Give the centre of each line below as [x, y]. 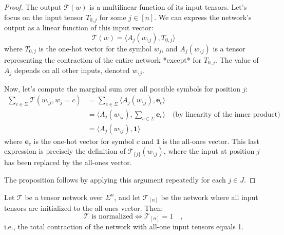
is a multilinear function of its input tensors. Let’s [168, 7]
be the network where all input [210, 197]
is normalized [112, 216]
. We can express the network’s [203, 17]
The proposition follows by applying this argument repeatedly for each [115, 180]
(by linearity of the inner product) [226, 114]
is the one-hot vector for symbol [84, 141]
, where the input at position [209, 151]
